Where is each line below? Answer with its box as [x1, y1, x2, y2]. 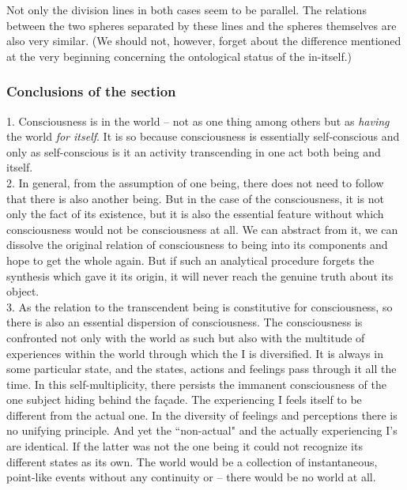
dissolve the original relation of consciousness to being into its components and [6, 236, 388, 253]
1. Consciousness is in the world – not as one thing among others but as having [6, 112, 390, 129]
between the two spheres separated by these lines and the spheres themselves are [6, 17, 397, 33]
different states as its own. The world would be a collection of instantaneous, [6, 453, 378, 469]
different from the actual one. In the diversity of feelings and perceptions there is [6, 406, 398, 423]
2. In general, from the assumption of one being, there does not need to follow [6, 174, 384, 190]
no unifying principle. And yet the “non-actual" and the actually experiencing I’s [6, 422, 398, 439]
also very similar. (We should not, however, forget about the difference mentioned [6, 32, 401, 49]
